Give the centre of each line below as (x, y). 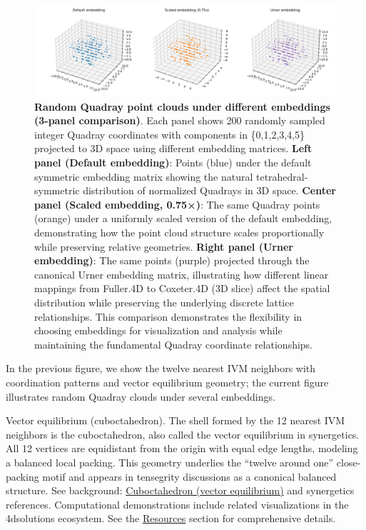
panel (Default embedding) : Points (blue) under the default (173, 162)
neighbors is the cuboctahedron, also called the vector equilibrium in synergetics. (183, 434)
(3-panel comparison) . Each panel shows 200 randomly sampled (180, 120)
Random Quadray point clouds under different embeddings (182, 106)
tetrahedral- (282, 176)
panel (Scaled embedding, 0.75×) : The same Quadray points (177, 204)
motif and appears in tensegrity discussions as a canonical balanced (189, 476)
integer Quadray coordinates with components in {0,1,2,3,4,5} (170, 134)
